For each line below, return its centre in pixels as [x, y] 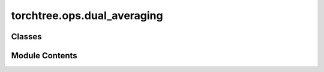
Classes [26, 37]
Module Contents [44, 56]
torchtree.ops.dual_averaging [87, 15]
